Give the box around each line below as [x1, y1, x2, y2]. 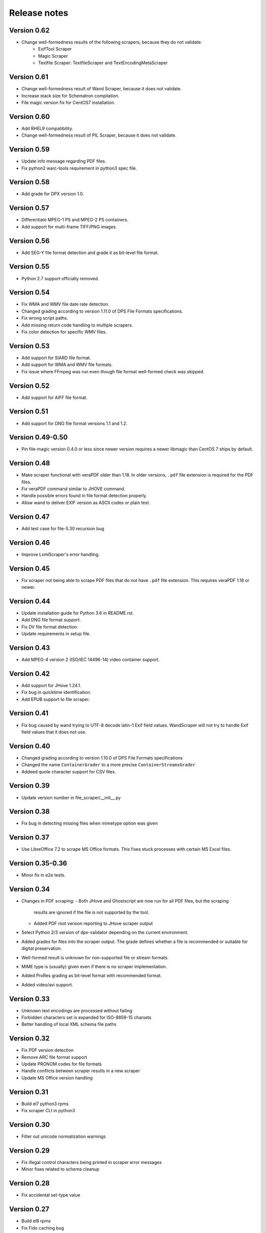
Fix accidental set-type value [21, 1192, 81, 1198]
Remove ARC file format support [21, 1054, 87, 1060]
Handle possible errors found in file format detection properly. [21, 493, 147, 499]
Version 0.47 [9, 512, 50, 521]
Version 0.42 [9, 669, 50, 678]
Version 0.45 [9, 564, 50, 573]
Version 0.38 [9, 807, 50, 816]
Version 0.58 [9, 178, 50, 186]
